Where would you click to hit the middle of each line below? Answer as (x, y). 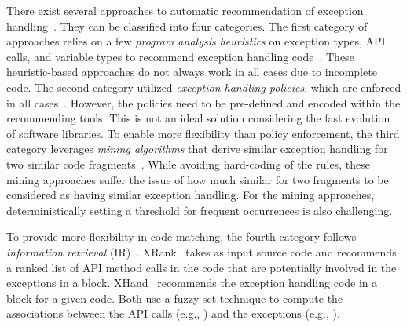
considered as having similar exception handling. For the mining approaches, (191, 195)
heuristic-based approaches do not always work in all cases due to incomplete (192, 72)
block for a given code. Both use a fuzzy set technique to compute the (175, 298)
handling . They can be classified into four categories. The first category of (187, 25)
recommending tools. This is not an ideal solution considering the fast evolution (198, 118)
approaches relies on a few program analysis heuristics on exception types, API (196, 41)
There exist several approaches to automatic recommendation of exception (185, 10)
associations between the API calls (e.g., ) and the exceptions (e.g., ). (173, 313)
